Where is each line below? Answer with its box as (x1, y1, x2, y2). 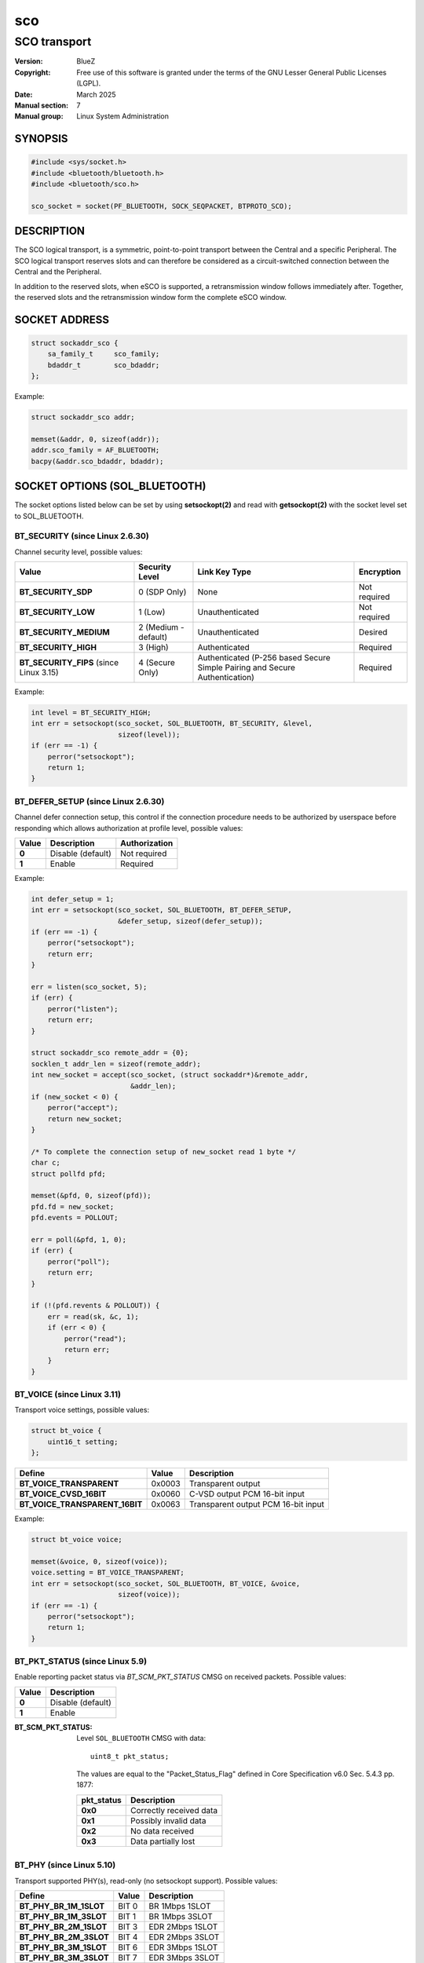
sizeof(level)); (118, 730, 181, 739)
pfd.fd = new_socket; (31, 1202, 115, 1211)
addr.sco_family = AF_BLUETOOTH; (31, 446, 160, 455)
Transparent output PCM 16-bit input (188, 1499, 325, 1510)
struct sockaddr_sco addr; (31, 413, 135, 422)
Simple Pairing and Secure (197, 662, 296, 673)
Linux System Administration (76, 111, 169, 121)
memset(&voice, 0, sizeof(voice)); (31, 1557, 168, 1566)
